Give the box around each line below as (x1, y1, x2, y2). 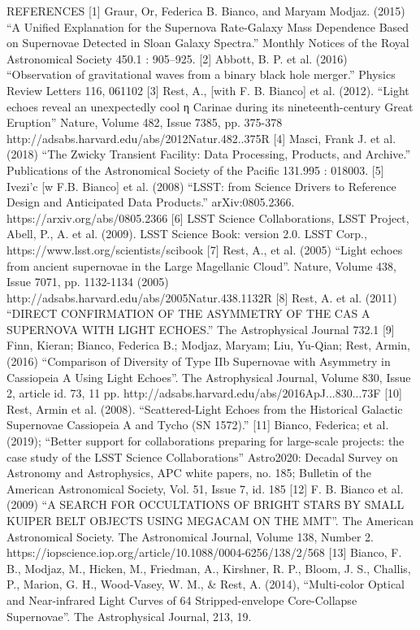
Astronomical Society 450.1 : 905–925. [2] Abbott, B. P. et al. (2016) (6, 50, 348, 67)
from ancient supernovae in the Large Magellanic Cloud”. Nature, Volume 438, (6, 257, 396, 274)
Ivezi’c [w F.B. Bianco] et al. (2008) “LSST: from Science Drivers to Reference (6, 177, 396, 194)
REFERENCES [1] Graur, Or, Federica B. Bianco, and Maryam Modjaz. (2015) (6, 2, 405, 19)
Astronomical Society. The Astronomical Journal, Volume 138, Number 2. (6, 528, 375, 545)
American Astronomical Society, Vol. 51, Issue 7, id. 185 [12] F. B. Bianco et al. (6, 480, 404, 497)
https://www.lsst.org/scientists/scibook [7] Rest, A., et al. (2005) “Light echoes (6, 241, 403, 258)
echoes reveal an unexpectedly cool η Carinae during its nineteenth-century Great (6, 98, 414, 115)
